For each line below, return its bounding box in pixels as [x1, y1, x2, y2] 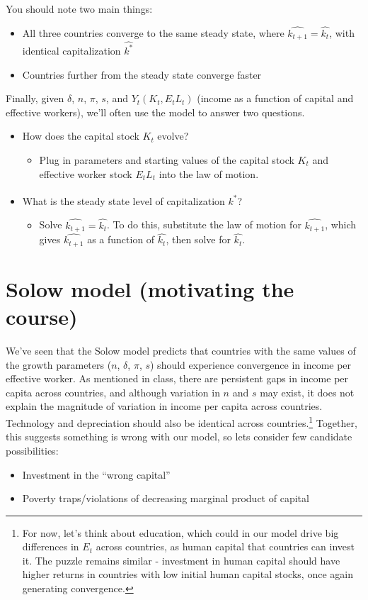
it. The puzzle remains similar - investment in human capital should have [22, 552, 340, 567]
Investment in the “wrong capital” [22, 467, 171, 482]
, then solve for [166, 232, 231, 247]
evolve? [157, 128, 189, 143]
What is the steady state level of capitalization [22, 193, 225, 208]
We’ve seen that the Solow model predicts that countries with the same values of [6, 343, 356, 358]
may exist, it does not [260, 384, 355, 399]
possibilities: [6, 443, 59, 457]
